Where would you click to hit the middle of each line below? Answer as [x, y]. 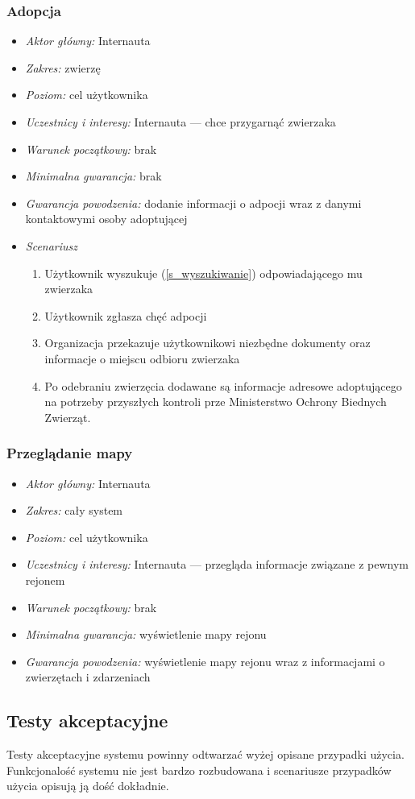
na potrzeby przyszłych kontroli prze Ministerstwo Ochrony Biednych [216, 402]
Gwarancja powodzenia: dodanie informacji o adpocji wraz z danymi [193, 203]
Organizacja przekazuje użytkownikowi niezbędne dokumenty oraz [207, 343]
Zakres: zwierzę [63, 67]
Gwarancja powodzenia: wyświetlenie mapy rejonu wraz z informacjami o [205, 661]
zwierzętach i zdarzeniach [88, 677]
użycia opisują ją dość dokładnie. [88, 786]
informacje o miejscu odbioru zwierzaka [142, 358]
